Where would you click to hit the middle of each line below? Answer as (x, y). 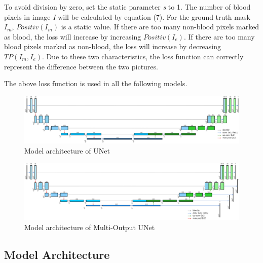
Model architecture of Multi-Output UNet (90, 227)
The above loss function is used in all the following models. (96, 83)
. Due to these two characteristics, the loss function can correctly (143, 56)
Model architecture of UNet (67, 150)
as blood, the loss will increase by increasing (73, 36)
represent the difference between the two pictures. (81, 66)
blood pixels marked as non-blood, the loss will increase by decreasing (112, 46)
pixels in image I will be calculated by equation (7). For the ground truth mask (127, 16)
